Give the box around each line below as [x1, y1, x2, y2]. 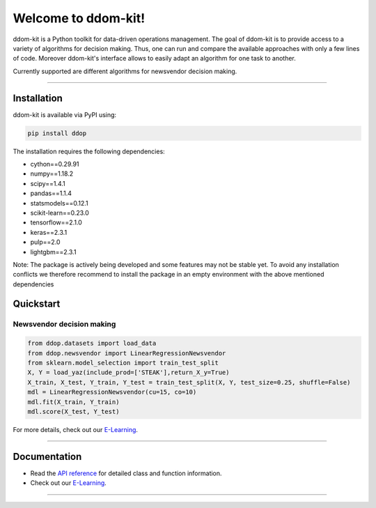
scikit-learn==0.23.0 [30, 208, 90, 217]
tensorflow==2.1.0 [30, 218, 83, 226]
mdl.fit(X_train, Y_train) [27, 398, 120, 406]
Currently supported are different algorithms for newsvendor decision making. [13, 67, 237, 75]
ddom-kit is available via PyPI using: [13, 110, 117, 118]
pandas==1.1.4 [30, 189, 72, 198]
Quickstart [13, 298, 61, 310]
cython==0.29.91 [30, 160, 79, 168]
